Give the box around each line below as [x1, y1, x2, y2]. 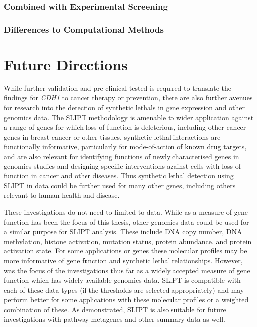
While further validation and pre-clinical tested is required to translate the [4, 82, 232, 93]
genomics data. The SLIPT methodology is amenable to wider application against [4, 112, 254, 122]
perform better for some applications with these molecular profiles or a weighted [4, 294, 249, 305]
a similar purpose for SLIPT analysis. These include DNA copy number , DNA [4, 226, 242, 237]
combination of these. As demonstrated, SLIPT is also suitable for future [4, 304, 226, 314]
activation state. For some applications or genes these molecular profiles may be [4, 245, 247, 256]
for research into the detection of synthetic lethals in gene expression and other [4, 102, 245, 112]
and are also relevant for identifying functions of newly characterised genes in [4, 151, 239, 161]
